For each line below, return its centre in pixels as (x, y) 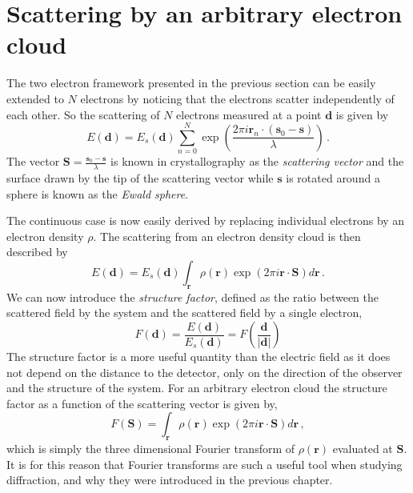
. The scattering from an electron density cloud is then (227, 236)
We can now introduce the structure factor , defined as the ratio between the (193, 297)
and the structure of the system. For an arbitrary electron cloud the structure (197, 388)
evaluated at (363, 449)
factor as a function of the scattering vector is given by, (142, 403)
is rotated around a (333, 178)
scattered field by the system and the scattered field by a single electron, (184, 313)
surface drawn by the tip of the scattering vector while (140, 178)
